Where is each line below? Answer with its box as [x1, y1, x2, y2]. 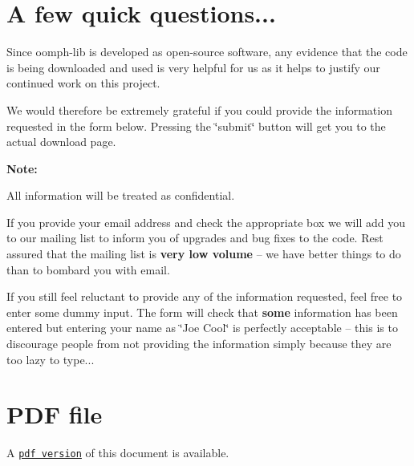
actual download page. [6, 133, 116, 150]
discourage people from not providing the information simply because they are [6, 335, 392, 352]
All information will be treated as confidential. [6, 187, 235, 204]
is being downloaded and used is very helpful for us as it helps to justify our [6, 59, 380, 75]
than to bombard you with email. [6, 261, 170, 278]
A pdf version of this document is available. [6, 444, 229, 461]
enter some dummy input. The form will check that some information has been [6, 303, 398, 320]
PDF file [6, 398, 103, 431]
